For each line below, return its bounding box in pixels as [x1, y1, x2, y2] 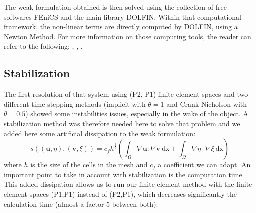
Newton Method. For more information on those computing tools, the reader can [4, 31, 251, 41]
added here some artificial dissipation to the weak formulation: [4, 128, 196, 138]
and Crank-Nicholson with [166, 98, 247, 109]
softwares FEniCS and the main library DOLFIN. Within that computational [4, 11, 241, 22]
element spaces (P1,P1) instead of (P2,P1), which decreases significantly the [4, 188, 237, 199]
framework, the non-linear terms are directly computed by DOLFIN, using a [4, 21, 238, 32]
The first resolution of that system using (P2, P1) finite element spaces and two [4, 89, 248, 99]
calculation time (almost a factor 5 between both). [4, 198, 158, 209]
